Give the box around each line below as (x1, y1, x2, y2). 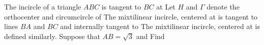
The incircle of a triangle (4, 1, 81, 11)
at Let (156, 1, 175, 11)
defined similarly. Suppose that (4, 30, 100, 41)
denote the (207, 1, 240, 11)
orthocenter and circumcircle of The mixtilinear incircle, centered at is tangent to (4, 11, 258, 21)
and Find (136, 30, 165, 41)
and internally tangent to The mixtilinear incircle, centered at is (60, 21, 260, 31)
